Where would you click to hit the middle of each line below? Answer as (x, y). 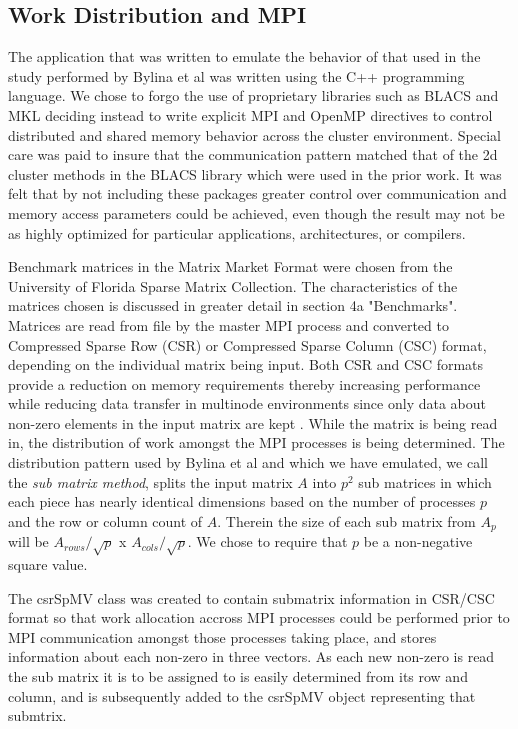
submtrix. (37, 715)
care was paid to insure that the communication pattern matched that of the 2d (253, 154)
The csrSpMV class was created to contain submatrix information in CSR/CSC (251, 597)
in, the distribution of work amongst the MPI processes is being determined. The (256, 442)
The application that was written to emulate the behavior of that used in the (244, 56)
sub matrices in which (425, 481)
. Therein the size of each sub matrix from (346, 520)
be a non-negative (418, 541)
